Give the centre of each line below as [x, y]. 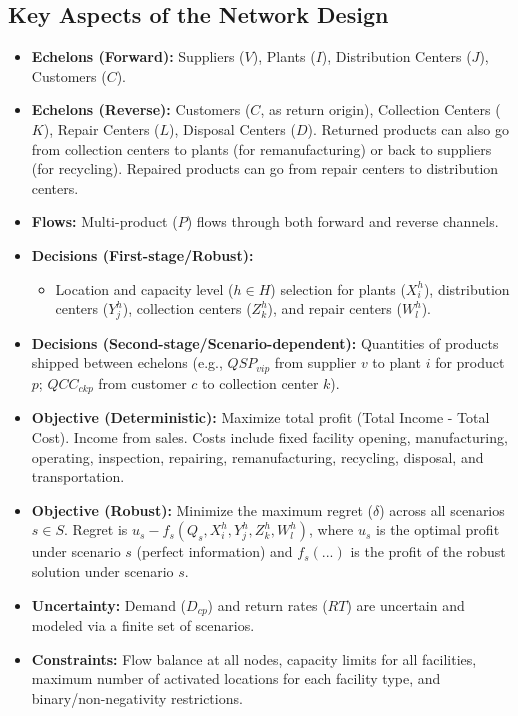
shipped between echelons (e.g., [127, 362]
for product [470, 362]
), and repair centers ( [334, 308]
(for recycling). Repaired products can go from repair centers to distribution [265, 168]
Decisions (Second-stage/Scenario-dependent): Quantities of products [265, 342]
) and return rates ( [267, 604]
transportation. [78, 476]
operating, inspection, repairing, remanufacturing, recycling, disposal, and [257, 456]
